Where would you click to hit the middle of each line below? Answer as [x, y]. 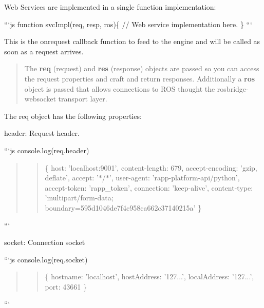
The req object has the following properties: [73, 116]
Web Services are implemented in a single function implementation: [110, 7]
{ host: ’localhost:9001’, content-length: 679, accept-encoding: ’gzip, [151, 167]
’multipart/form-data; [79, 198]
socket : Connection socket [45, 242]
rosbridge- [233, 88]
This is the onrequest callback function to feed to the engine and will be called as [132, 41]
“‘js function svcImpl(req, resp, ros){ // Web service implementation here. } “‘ [128, 24]
